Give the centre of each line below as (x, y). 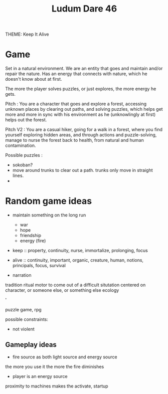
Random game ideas (48, 201)
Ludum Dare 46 (84, 9)
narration (22, 275)
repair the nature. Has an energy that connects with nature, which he (76, 74)
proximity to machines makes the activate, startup (57, 386)
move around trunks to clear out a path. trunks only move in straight (82, 170)
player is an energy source (40, 376)
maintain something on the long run (49, 215)
